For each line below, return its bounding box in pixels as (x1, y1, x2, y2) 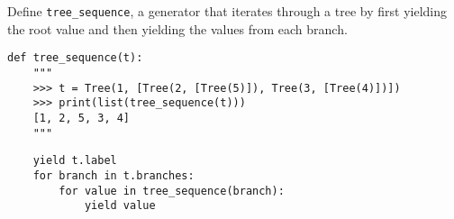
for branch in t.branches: (32, 169, 195, 182)
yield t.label (32, 154, 117, 168)
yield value (84, 199, 156, 213)
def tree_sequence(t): (7, 51, 143, 65)
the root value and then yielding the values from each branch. (7, 19, 348, 38)
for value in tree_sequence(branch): (59, 184, 285, 197)
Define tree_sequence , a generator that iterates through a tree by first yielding (7, 2, 448, 20)
